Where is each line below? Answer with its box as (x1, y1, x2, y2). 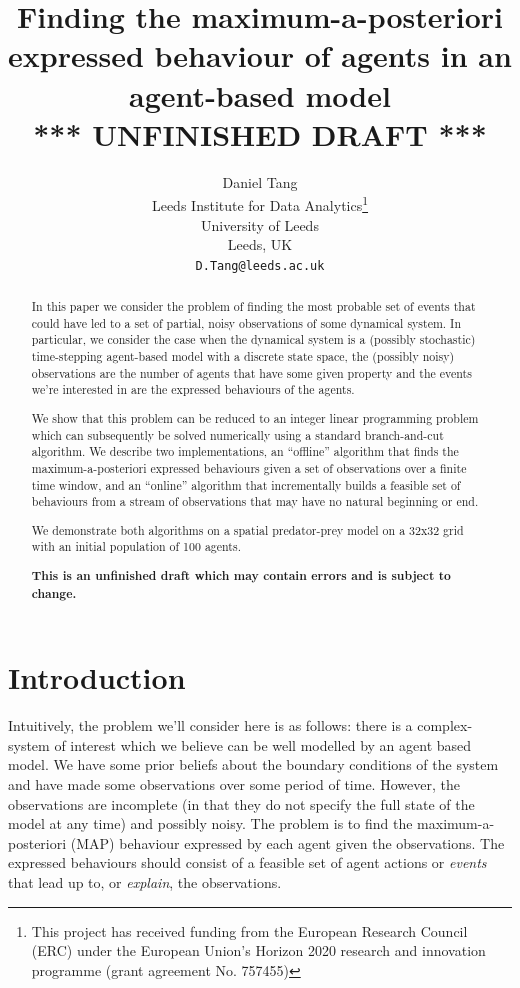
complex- (417, 715, 473, 736)
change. (31, 584, 77, 602)
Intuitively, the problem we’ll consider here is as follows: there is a (8, 715, 413, 736)
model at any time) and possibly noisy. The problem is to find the (8, 813, 413, 834)
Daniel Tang (222, 171, 298, 192)
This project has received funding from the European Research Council (31, 920, 468, 941)
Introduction (8, 657, 186, 698)
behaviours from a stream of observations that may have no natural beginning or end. (31, 493, 479, 510)
